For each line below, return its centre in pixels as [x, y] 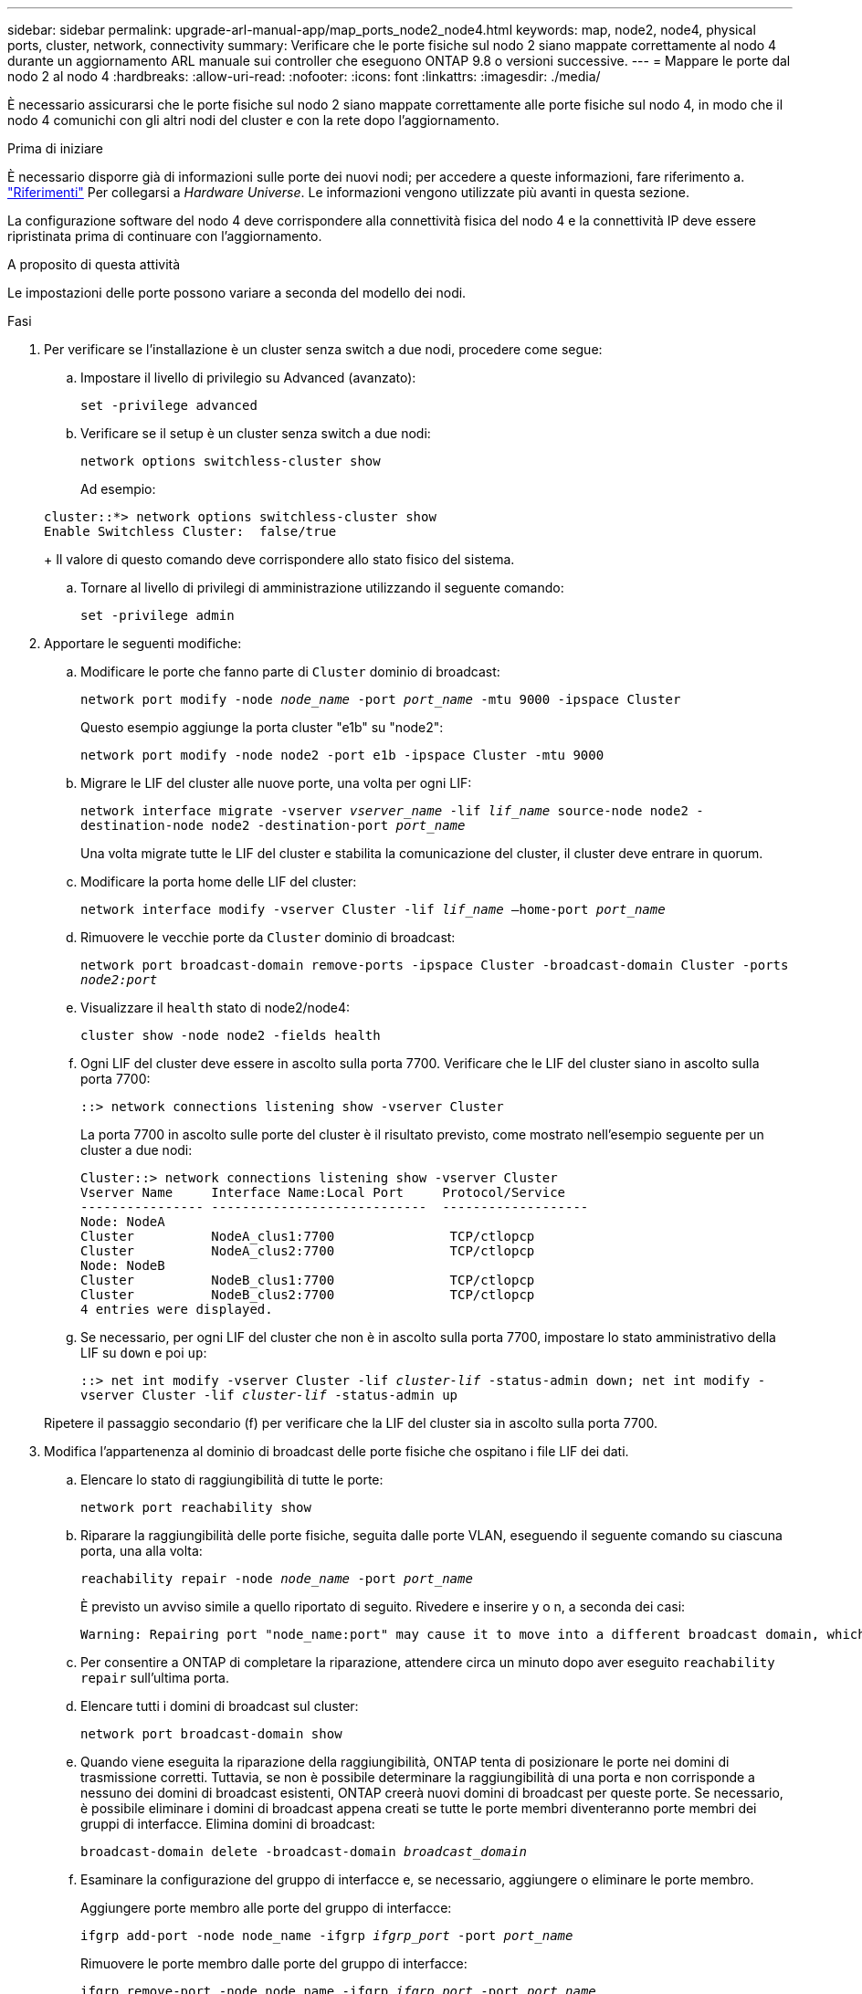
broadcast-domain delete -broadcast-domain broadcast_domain [304, 1852]
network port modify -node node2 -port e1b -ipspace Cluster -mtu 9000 [342, 755]
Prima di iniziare [55, 148]
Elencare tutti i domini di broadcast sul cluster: [220, 1706]
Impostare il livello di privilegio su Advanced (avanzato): [248, 378]
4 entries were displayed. [177, 1309]
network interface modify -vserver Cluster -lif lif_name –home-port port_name [373, 909]
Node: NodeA [123, 1222]
